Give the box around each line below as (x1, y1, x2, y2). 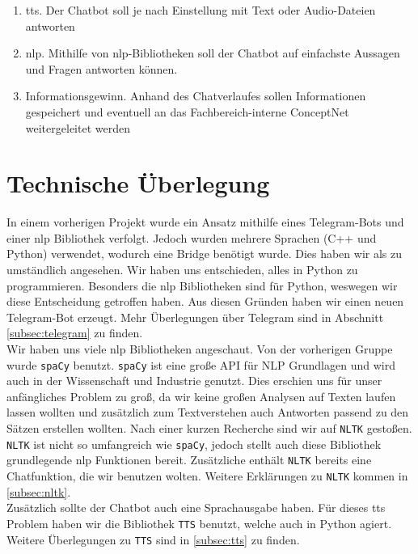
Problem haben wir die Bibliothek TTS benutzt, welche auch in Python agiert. (6, 514, 392, 531)
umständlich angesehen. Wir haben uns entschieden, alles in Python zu (6, 261, 358, 278)
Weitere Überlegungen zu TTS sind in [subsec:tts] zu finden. (6, 531, 300, 548)
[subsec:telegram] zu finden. (6, 324, 143, 341)
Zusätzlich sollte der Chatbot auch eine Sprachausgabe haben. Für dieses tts (6, 499, 386, 516)
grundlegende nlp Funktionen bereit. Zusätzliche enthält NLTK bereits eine (6, 451, 372, 468)
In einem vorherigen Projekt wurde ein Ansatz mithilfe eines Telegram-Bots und (6, 214, 404, 230)
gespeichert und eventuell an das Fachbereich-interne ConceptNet (25, 103, 349, 120)
